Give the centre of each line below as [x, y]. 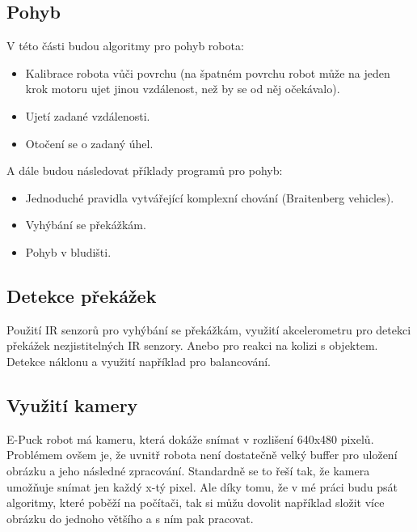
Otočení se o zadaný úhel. [89, 143]
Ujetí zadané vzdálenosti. [88, 115]
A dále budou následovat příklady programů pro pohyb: [145, 170]
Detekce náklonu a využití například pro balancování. [139, 361]
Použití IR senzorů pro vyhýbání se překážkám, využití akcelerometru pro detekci [209, 329]
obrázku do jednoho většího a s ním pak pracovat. [130, 518]
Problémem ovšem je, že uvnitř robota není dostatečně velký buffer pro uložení [202, 455]
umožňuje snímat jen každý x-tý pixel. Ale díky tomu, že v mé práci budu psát [202, 486]
